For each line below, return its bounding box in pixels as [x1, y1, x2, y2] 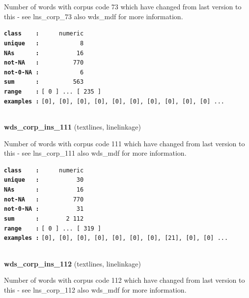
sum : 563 [4, 78, 84, 86]
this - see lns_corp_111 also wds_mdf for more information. [4, 148, 187, 158]
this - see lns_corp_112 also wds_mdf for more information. [4, 284, 187, 295]
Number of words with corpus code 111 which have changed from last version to [4, 138, 245, 148]
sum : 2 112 [4, 215, 84, 223]
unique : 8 [4, 39, 84, 47]
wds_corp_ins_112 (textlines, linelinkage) [4, 258, 141, 268]
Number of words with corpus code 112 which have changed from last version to [4, 275, 245, 285]
